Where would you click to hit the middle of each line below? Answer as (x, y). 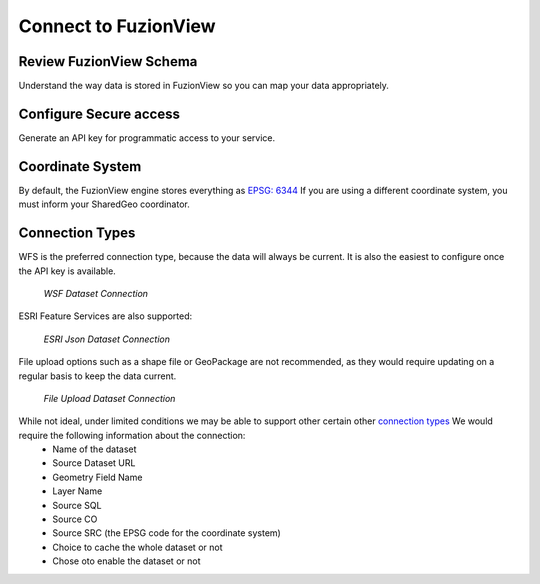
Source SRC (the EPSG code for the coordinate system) (167, 533)
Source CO (75, 519)
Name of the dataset (94, 449)
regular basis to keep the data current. (97, 376)
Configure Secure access (99, 113)
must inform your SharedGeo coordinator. (104, 204)
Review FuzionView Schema (108, 61)
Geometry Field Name (97, 477)
